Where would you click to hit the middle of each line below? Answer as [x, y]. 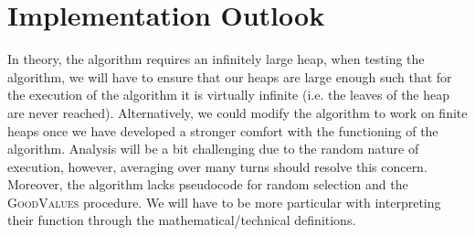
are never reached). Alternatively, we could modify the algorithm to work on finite [237, 112]
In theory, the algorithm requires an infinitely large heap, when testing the [216, 59]
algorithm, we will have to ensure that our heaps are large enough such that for [230, 76]
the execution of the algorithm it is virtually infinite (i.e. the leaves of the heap [229, 95]
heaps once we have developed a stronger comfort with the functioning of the [223, 130]
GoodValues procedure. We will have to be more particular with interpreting [224, 202]
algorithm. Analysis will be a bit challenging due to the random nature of [213, 149]
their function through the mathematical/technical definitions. [182, 220]
